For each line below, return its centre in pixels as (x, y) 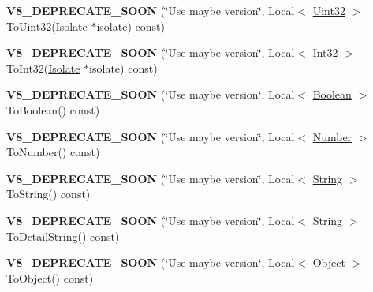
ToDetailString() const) (63, 236)
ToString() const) (48, 194)
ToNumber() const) (53, 152)
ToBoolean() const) (53, 109)
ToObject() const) (50, 277)
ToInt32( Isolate (43, 67)
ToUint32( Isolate (47, 26)
